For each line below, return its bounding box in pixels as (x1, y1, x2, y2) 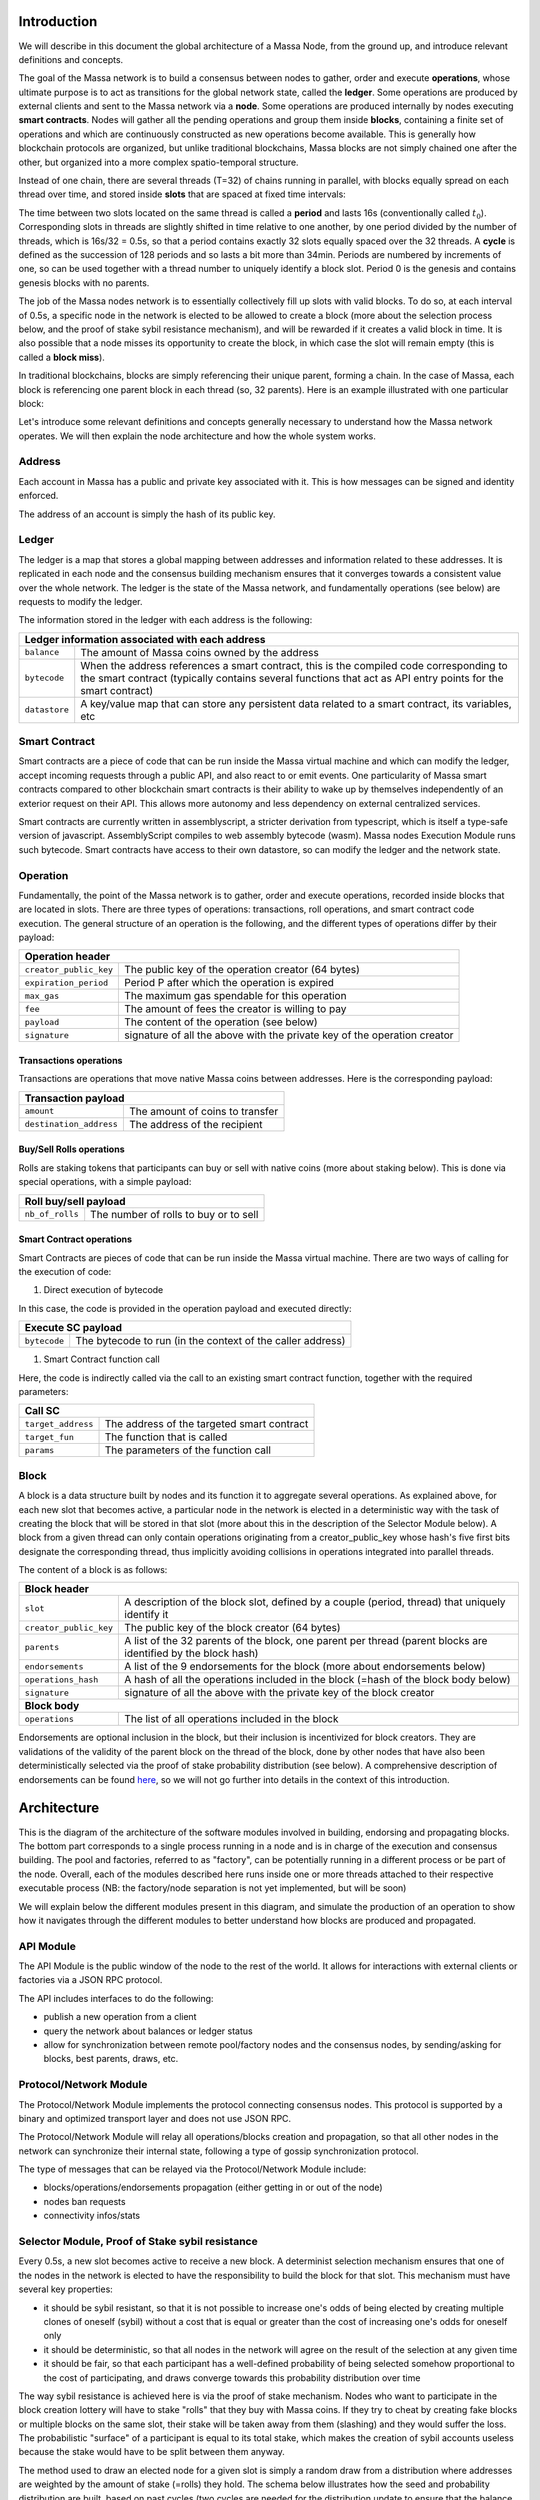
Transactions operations (18, 1055, 123, 1067)
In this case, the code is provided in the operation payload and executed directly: (18, 1302, 352, 1314)
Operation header (24, 950, 111, 964)
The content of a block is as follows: (18, 1564, 168, 1576)
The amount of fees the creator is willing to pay (124, 1002, 347, 1016)
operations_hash (24, 1674, 99, 1685)
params (24, 1445, 55, 1455)
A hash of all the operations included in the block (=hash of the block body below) (124, 1673, 511, 1687)
